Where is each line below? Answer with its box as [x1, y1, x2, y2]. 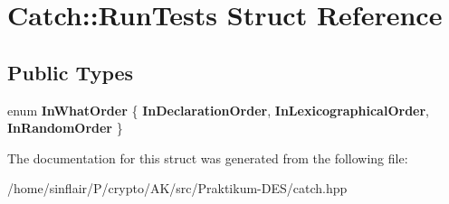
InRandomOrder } [7, 118, 123, 137]
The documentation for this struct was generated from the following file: [7, 148, 408, 167]
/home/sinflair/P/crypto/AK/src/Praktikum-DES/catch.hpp [7, 179, 348, 198]
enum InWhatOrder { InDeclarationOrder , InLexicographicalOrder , [7, 100, 429, 119]
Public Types [7, 58, 134, 86]
